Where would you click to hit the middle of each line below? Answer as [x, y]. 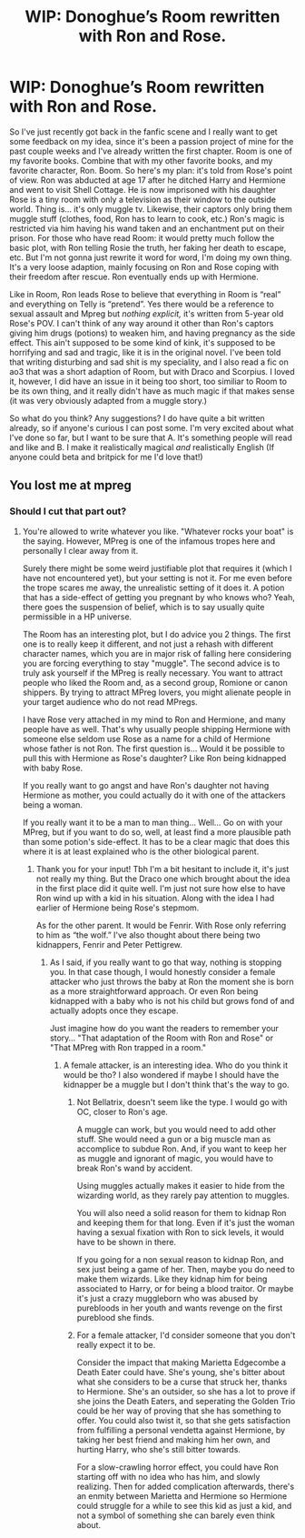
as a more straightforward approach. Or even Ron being [154, 991]
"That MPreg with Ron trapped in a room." [128, 1047]
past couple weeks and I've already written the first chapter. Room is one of [151, 151]
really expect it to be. [116, 1344]
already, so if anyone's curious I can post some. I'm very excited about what [152, 427]
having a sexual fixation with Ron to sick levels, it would [180, 1232]
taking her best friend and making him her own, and [173, 1440]
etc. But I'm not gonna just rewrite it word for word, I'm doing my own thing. [151, 257]
